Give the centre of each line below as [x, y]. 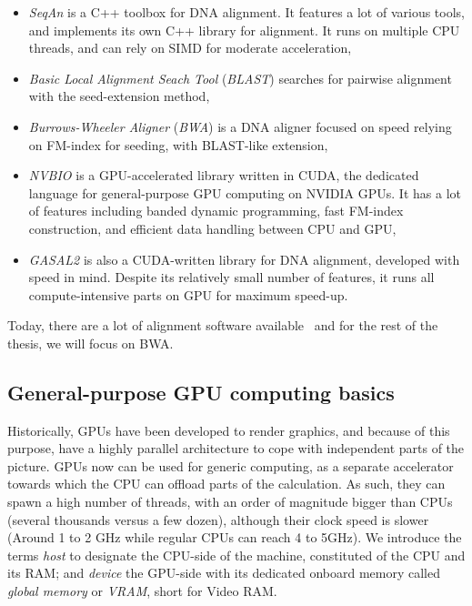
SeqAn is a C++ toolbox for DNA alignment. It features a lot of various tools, [247, 12]
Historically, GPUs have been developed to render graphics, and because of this [229, 430]
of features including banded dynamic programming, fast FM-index [216, 211]
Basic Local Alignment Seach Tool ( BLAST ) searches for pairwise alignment [240, 78]
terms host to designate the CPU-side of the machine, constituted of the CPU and [236, 555]
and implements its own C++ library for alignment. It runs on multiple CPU [244, 30]
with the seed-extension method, [119, 96]
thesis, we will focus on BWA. [90, 343]
